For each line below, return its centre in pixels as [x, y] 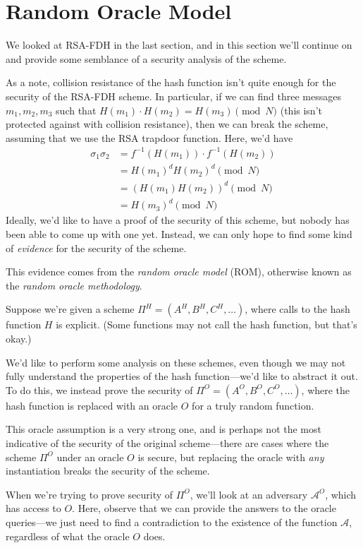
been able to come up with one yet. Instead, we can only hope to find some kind [179, 234]
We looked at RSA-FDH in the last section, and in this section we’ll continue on [179, 45]
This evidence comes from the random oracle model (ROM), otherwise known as [179, 272]
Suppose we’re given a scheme [70, 309]
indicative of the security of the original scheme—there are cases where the [167, 442]
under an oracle [90, 457]
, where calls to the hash [297, 309]
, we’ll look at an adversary [249, 494]
